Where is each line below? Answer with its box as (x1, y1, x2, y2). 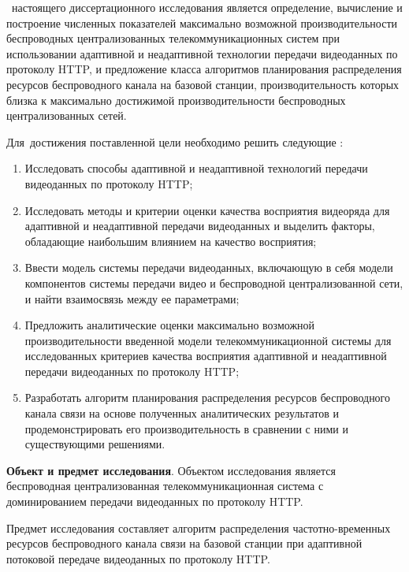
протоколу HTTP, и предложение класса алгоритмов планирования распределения (6, 61, 402, 77)
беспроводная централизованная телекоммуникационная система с (6, 477, 324, 494)
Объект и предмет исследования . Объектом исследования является (6, 462, 336, 478)
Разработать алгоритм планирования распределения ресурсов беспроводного (24, 389, 391, 406)
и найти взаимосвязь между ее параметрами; (24, 290, 240, 306)
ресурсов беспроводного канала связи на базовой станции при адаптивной (6, 535, 363, 552)
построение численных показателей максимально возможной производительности (6, 14, 398, 31)
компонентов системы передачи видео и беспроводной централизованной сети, (24, 274, 403, 291)
